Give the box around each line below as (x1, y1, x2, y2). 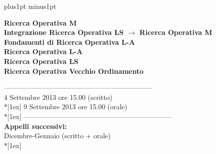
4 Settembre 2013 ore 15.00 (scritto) (4, 92, 112, 102)
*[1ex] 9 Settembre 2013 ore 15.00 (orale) (4, 101, 128, 112)
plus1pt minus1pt (4, 1, 56, 11)
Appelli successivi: (4, 121, 67, 131)
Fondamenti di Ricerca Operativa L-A (4, 36, 135, 47)
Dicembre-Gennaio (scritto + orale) (4, 130, 111, 141)
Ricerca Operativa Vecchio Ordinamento (4, 65, 144, 76)
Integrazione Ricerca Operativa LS (4, 27, 124, 37)
